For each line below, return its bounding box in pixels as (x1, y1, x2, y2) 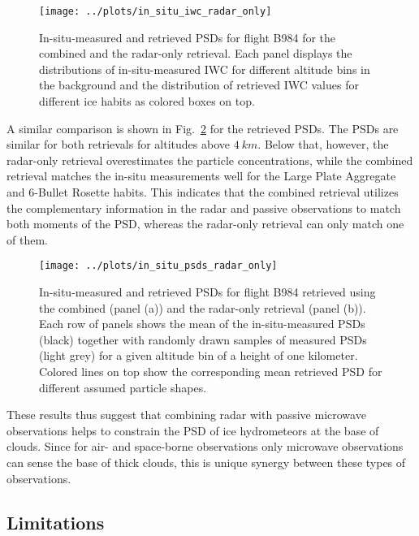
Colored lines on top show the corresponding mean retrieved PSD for (39, 363, 382, 379)
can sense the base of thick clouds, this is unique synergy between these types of (6, 453, 406, 470)
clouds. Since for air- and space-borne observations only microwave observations (6, 438, 404, 455)
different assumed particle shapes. (39, 378, 207, 396)
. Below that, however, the (257, 136, 389, 153)
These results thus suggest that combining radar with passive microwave (6, 406, 366, 423)
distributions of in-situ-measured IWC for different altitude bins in (39, 60, 370, 77)
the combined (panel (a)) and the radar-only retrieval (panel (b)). (39, 299, 366, 316)
